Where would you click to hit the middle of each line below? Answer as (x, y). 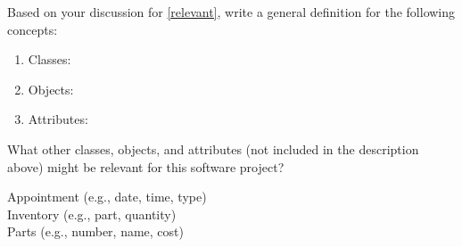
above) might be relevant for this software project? (146, 166)
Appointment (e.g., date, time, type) (107, 197)
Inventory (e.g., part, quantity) (92, 214)
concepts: (33, 29)
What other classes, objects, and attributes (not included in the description (213, 148)
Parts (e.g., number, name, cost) (95, 231)
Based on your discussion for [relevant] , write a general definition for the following (231, 12)
